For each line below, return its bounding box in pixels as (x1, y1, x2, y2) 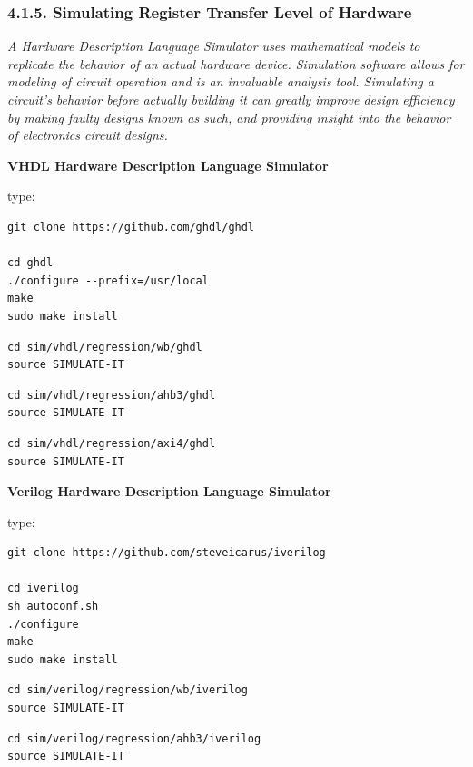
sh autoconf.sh (7, 600, 99, 613)
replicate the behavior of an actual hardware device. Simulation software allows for (7, 54, 465, 73)
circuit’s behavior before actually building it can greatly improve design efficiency (7, 90, 455, 108)
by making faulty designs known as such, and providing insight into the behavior (7, 107, 451, 126)
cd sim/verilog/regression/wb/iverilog (7, 683, 248, 697)
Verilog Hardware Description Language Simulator (7, 482, 331, 501)
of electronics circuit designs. (7, 125, 168, 144)
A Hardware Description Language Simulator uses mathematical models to (7, 36, 420, 55)
